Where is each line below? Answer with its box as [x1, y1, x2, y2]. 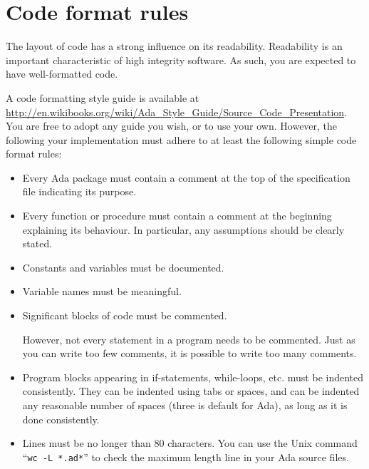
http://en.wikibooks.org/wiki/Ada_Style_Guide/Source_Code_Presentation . [6, 104, 347, 119]
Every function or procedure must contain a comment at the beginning [22, 208, 332, 223]
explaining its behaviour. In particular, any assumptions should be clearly [22, 222, 345, 237]
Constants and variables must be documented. [22, 259, 224, 274]
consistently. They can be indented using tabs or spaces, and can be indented [22, 383, 360, 398]
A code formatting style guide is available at [6, 90, 199, 105]
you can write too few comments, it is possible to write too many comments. [22, 346, 357, 361]
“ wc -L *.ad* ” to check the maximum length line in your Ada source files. [22, 449, 349, 464]
